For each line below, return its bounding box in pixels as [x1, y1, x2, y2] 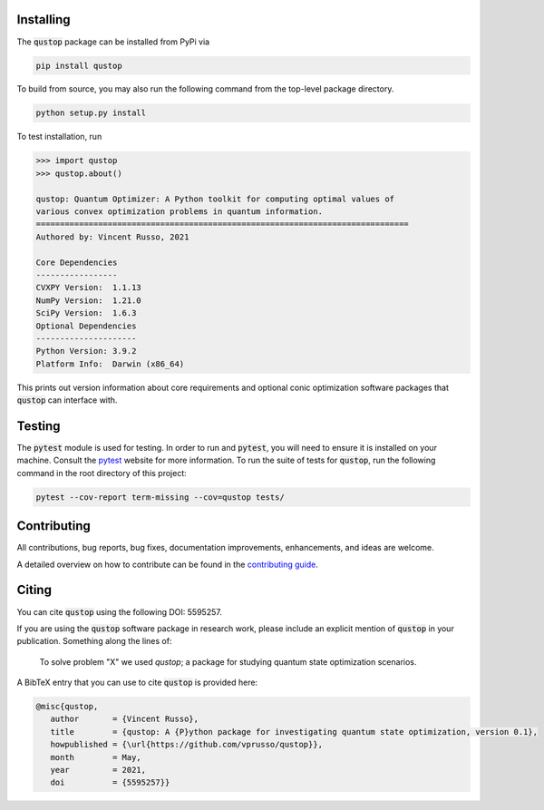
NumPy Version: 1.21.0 [35, 295, 142, 306]
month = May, [50, 752, 142, 762]
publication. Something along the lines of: [16, 636, 172, 647]
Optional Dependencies [35, 320, 137, 331]
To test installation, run [16, 132, 102, 142]
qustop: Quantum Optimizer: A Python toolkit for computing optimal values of [35, 193, 394, 204]
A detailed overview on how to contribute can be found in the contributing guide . [16, 559, 319, 570]
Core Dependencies [35, 257, 118, 268]
